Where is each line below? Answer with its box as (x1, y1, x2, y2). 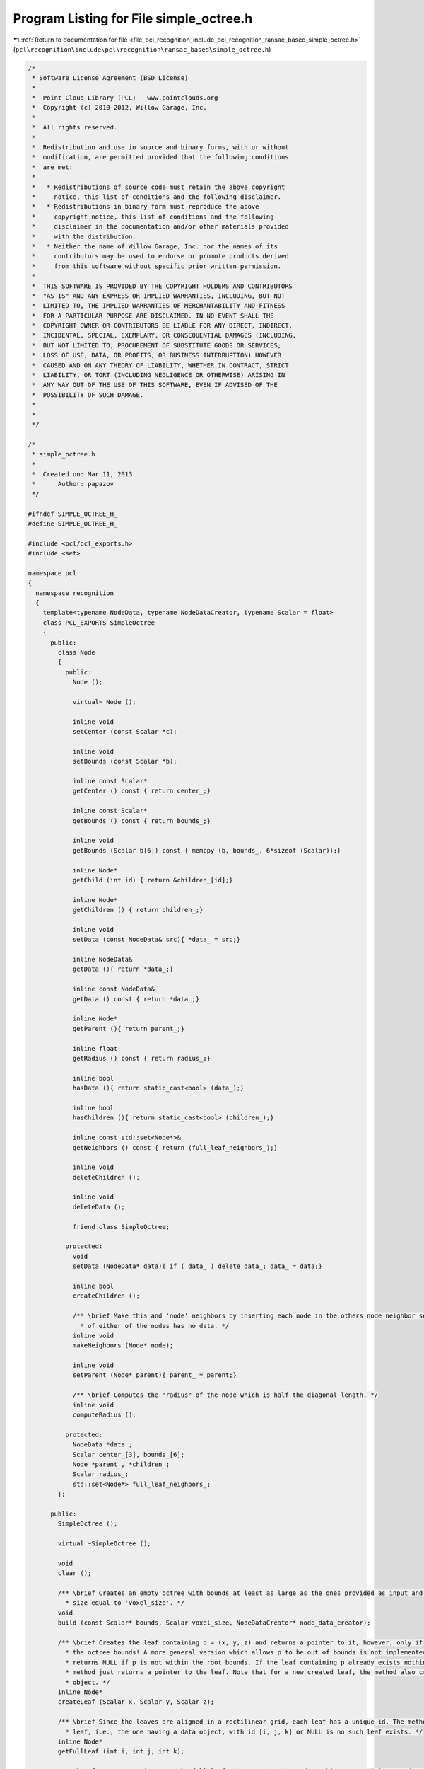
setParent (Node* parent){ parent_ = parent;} (72, 1371, 237, 1379)
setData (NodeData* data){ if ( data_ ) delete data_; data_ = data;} (72, 1262, 323, 1270)
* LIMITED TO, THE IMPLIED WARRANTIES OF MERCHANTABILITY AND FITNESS (32, 301, 285, 310)
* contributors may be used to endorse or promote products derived (32, 252, 289, 260)
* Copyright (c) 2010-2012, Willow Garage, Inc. (32, 103, 208, 112)
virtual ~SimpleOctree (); (57, 1540, 151, 1548)
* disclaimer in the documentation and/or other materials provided (32, 223, 289, 231)
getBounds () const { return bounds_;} (72, 817, 211, 824)
